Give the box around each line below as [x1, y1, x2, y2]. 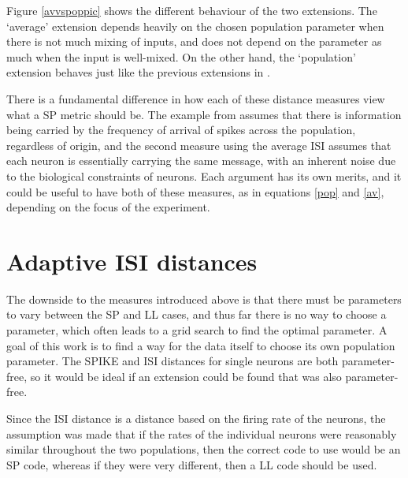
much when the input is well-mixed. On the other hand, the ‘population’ [6, 48, 356, 65]
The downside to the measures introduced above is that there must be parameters [6, 290, 402, 307]
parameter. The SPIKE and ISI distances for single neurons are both [6, 353, 339, 369]
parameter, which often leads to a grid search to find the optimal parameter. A [6, 322, 388, 338]
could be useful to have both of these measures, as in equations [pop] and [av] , [6, 183, 384, 200]
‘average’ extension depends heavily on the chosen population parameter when [6, 17, 384, 34]
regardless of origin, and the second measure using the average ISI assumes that [6, 136, 391, 153]
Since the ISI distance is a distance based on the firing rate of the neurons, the [6, 410, 386, 426]
